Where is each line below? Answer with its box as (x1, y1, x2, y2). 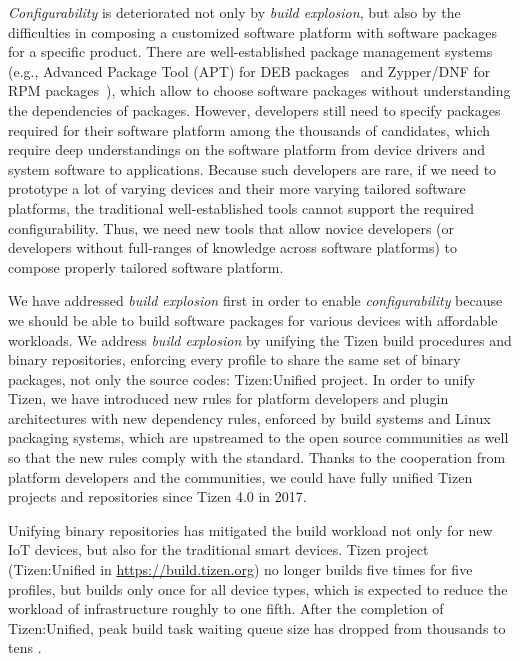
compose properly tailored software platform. (8, 256, 284, 277)
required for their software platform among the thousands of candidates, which (8, 119, 491, 140)
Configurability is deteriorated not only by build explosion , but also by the (8, 2, 461, 22)
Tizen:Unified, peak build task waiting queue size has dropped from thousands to (8, 617, 506, 638)
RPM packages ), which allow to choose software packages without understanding (8, 80, 511, 101)
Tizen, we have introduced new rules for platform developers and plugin (8, 388, 449, 409)
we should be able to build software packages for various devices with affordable (8, 309, 498, 330)
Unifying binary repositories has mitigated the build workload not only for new (8, 519, 493, 540)
